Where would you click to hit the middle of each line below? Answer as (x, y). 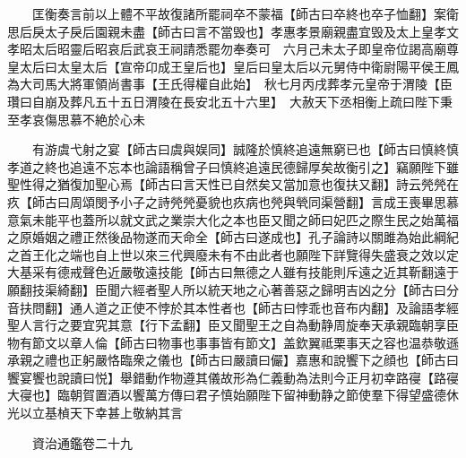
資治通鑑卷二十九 (82, 442)
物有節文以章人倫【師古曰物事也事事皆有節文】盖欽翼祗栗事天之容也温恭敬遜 (233, 342)
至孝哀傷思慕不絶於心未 (76, 119)
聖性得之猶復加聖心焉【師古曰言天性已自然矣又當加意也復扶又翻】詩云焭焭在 (233, 184)
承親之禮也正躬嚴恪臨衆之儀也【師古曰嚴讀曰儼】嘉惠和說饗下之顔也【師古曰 (233, 360)
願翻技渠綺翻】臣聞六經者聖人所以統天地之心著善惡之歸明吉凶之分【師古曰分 (233, 289)
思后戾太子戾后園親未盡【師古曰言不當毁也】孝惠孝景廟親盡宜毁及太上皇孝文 (233, 31)
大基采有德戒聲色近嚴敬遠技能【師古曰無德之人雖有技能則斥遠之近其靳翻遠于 (233, 272)
